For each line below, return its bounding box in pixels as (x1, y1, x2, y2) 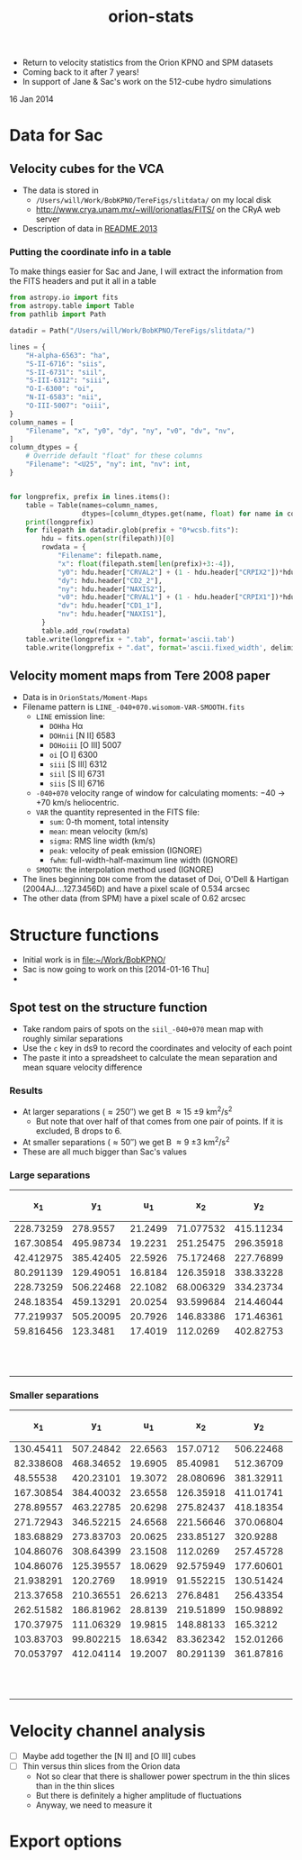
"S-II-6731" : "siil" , (25, 368, 106, 377)
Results (9, 1084, 43, 1097)
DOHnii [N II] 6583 (49, 730, 116, 741)
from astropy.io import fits (9, 293, 119, 303)
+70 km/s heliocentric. (35, 798, 120, 808)
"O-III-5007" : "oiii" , (25, 401, 111, 411)
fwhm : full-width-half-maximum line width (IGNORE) (49, 854, 238, 866)
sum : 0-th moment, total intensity (49, 816, 169, 827)
